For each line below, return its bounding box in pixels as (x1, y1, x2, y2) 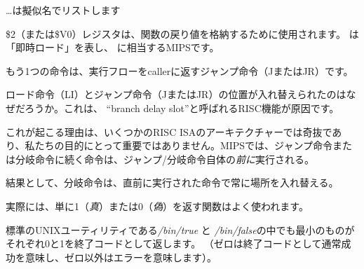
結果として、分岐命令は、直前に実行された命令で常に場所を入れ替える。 (6, 175, 339, 190)
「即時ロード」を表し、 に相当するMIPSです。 (6, 40, 220, 55)
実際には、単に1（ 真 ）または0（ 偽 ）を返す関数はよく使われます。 (6, 198, 309, 213)
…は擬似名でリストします (6, 3, 121, 17)
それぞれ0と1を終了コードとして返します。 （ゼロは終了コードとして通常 (6, 236, 342, 251)
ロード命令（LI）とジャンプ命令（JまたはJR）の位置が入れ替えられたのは (6, 87, 346, 102)
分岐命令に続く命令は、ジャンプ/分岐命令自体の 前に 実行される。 (15, 151, 314, 166)
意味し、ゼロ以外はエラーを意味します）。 (25, 249, 217, 264)
